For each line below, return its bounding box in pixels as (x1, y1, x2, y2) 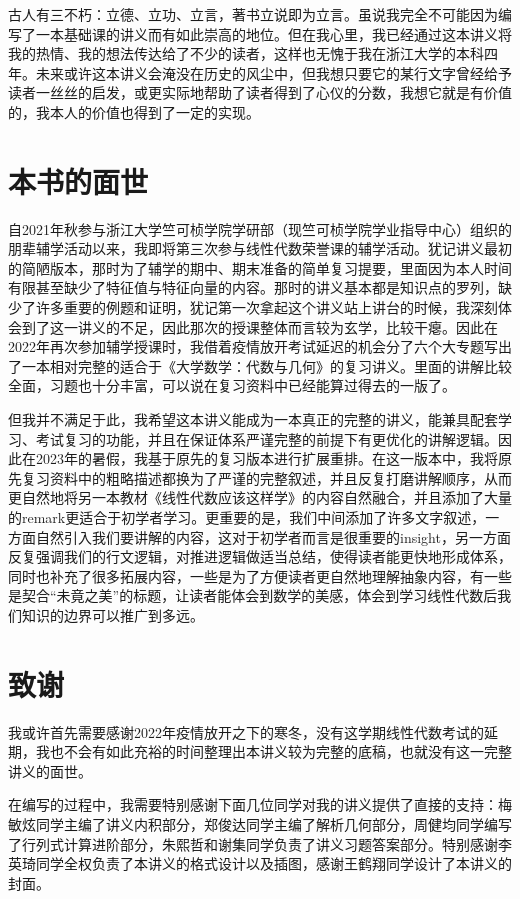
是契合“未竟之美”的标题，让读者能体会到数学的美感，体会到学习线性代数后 (8, 585, 498, 606)
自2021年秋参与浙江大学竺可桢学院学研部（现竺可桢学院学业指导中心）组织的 (8, 218, 512, 239)
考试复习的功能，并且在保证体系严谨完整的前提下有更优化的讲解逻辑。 (35, 428, 498, 449)
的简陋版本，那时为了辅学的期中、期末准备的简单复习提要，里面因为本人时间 (8, 257, 512, 278)
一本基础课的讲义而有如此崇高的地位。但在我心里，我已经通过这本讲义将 (35, 23, 512, 44)
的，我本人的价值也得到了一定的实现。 (8, 101, 260, 122)
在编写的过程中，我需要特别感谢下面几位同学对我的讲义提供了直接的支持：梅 (8, 794, 512, 815)
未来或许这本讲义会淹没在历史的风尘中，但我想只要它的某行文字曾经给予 (35, 62, 512, 83)
